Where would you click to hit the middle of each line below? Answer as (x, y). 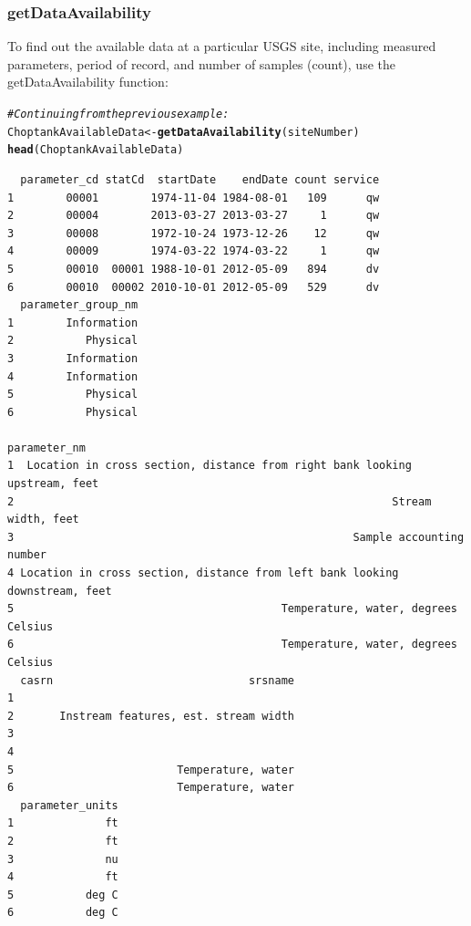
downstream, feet (60, 591)
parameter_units (69, 805)
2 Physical (73, 341)
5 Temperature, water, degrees (232, 609)
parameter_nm (46, 447)
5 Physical (73, 395)
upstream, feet (53, 484)
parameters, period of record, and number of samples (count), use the (201, 63)
